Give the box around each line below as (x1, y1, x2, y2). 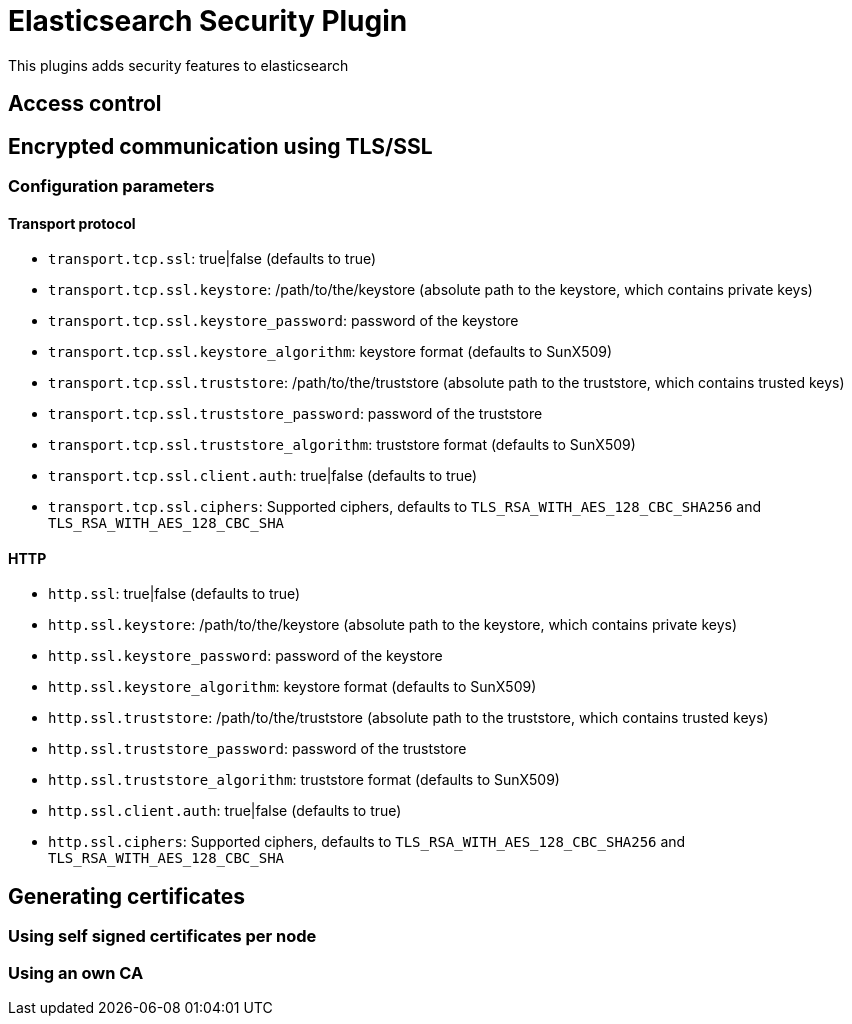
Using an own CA (8, 962, 144, 983)
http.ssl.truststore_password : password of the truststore (48, 740, 467, 758)
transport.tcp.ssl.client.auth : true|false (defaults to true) (48, 467, 478, 485)
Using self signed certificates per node (8, 926, 317, 947)
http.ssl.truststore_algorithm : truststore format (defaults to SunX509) (48, 771, 560, 789)
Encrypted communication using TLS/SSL (8, 133, 433, 159)
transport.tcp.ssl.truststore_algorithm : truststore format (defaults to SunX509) (48, 436, 636, 454)
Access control (8, 91, 162, 117)
